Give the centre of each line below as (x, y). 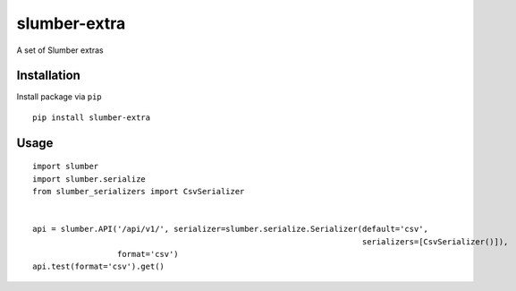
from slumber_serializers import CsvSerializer (139, 192)
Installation (48, 76)
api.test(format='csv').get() (99, 267)
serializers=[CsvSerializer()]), (436, 241)
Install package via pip (59, 97)
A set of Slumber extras (60, 50)
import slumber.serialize (89, 179)
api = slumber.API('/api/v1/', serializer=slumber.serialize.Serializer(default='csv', (231, 229)
